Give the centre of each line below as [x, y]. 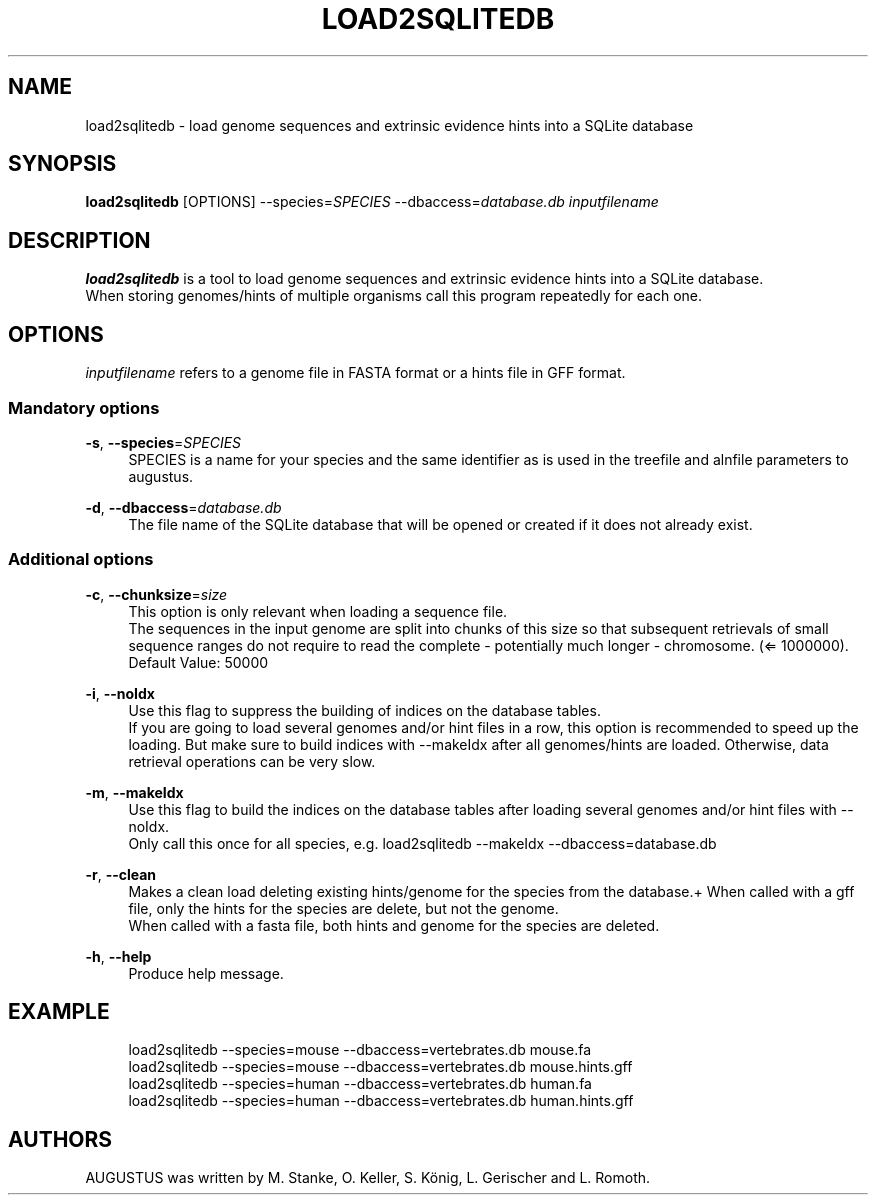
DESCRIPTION [79, 240]
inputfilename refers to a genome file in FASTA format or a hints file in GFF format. [355, 373]
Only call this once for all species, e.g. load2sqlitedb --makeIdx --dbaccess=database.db [422, 843]
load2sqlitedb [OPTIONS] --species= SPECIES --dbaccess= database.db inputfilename [372, 202]
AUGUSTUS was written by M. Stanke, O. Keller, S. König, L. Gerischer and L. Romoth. [368, 1178]
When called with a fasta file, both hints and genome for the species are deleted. [394, 925]
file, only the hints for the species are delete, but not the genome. [343, 908]
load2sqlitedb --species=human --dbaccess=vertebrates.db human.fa [360, 1084]
